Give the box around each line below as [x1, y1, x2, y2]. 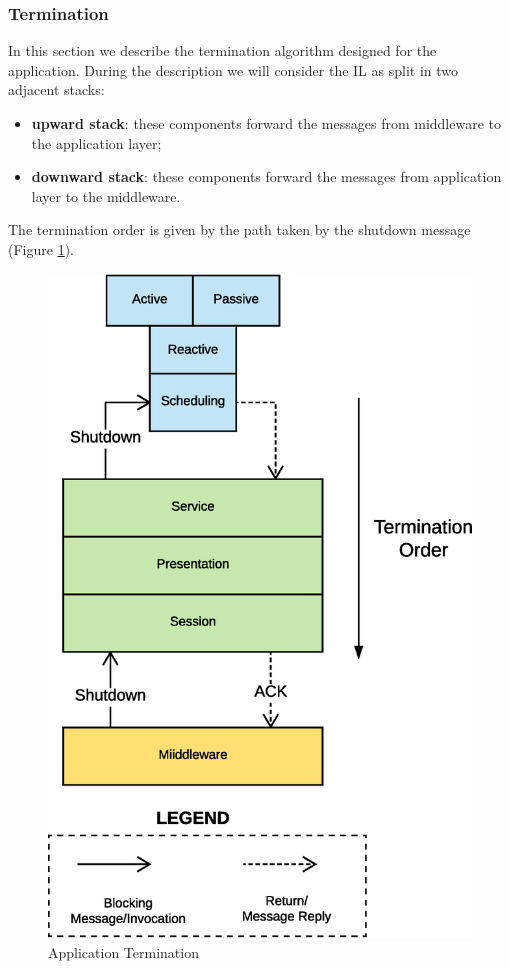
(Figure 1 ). [8, 238, 74, 259]
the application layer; [31, 132, 162, 153]
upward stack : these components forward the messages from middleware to [31, 113, 501, 133]
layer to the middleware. [31, 185, 181, 206]
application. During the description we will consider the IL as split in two [8, 59, 458, 80]
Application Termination [48, 942, 199, 963]
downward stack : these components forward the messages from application [31, 166, 502, 187]
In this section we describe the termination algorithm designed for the [8, 40, 437, 61]
